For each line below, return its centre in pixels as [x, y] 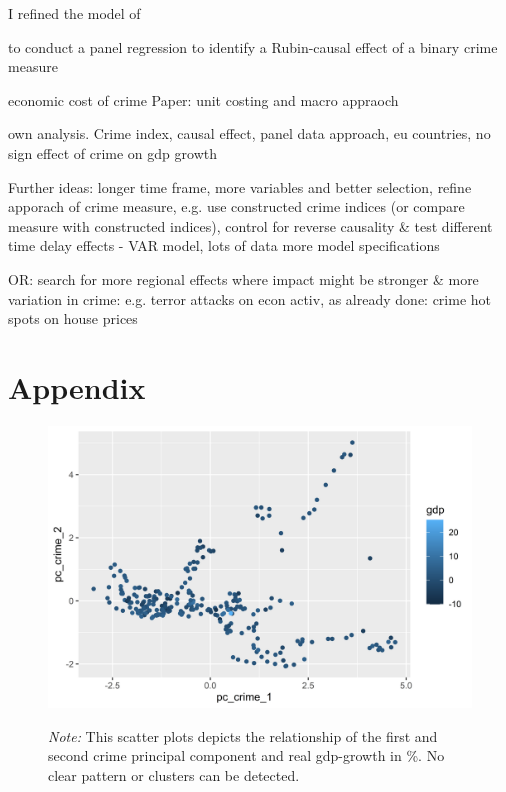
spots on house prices [73, 318]
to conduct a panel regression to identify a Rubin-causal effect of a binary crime [253, 46]
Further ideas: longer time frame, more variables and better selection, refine [240, 186]
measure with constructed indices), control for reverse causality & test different [250, 225]
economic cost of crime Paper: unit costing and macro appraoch [203, 99]
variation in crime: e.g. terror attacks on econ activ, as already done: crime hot [250, 298]
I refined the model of [74, 13]
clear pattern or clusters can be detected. [174, 775]
